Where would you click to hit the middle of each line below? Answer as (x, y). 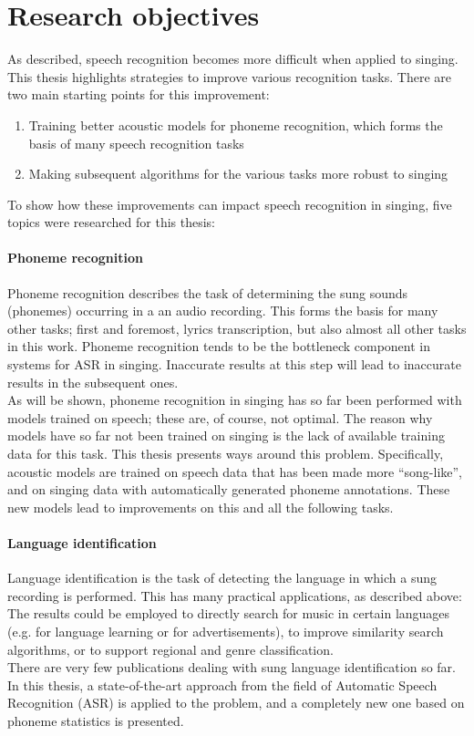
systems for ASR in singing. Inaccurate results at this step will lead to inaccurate (234, 364)
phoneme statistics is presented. (96, 720)
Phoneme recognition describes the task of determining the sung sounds (208, 292)
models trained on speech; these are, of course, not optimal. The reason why (220, 417)
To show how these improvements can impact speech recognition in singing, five (230, 204)
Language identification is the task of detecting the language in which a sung (222, 578)
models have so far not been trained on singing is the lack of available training (226, 435)
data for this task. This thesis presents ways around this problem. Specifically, (226, 454)
